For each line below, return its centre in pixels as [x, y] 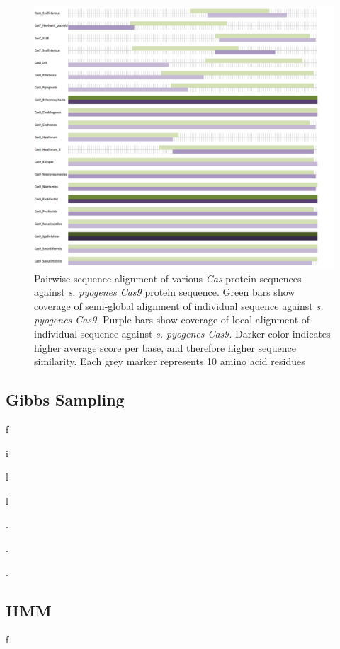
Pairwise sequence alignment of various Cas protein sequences [168, 278]
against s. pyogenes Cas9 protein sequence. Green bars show [165, 292]
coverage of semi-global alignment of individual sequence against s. [179, 305]
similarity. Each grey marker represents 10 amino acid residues [170, 361]
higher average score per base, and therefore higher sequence [165, 347]
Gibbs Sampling [65, 400]
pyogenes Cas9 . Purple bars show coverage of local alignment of [172, 320]
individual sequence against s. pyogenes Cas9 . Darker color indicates [182, 333]
